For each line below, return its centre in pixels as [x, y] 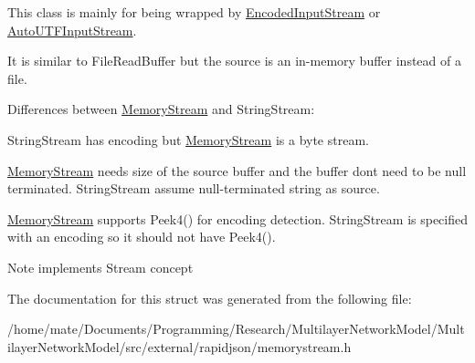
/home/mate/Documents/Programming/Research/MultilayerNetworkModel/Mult [236, 329]
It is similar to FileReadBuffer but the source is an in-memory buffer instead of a [234, 61]
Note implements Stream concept [100, 267]
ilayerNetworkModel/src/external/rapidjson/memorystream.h [179, 346]
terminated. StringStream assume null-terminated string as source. [194, 188]
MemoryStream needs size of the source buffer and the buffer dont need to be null [237, 170]
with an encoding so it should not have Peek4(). [142, 237]
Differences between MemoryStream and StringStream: [161, 109]
